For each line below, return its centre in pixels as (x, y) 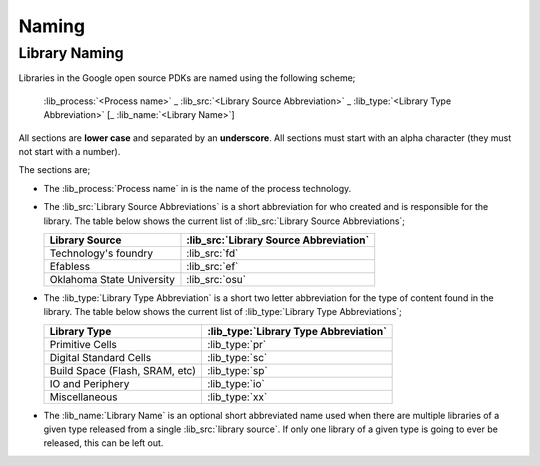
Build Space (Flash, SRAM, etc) (123, 370)
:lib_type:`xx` (237, 397)
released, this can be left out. (103, 443)
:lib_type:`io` (235, 383)
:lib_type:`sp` (237, 370)
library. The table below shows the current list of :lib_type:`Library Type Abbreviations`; (222, 312)
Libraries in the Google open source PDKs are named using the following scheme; (187, 78)
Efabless (69, 266)
